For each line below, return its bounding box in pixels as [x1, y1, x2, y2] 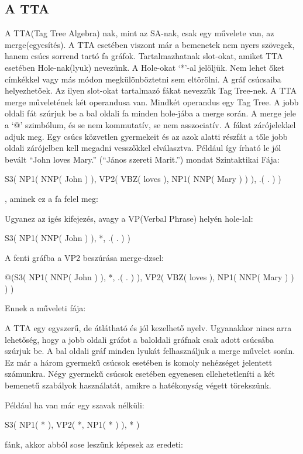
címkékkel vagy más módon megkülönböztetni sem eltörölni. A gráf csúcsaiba [5, 73, 281, 85]
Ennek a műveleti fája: [5, 302, 86, 314]
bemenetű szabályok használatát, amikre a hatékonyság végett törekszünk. [5, 379, 271, 391]
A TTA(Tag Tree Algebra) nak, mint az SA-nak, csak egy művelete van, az [5, 27, 274, 39]
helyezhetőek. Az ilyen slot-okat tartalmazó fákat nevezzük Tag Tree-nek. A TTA [5, 84, 297, 97]
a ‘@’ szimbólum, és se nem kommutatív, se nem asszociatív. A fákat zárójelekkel [5, 118, 296, 130]
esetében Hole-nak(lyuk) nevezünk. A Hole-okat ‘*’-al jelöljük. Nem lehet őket [5, 61, 285, 73]
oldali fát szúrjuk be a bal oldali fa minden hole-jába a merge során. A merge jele [5, 107, 297, 119]
